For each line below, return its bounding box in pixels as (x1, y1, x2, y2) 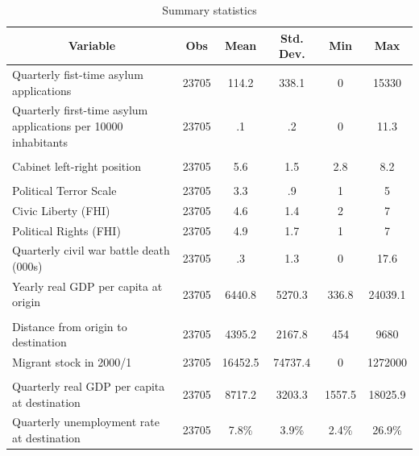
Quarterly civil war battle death (12, 242, 170, 259)
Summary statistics (162, 2, 257, 18)
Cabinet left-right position (12, 157, 141, 174)
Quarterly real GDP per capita (12, 378, 165, 395)
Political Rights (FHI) (12, 222, 121, 238)
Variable (68, 37, 116, 54)
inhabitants (12, 133, 68, 150)
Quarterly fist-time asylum (12, 66, 143, 83)
